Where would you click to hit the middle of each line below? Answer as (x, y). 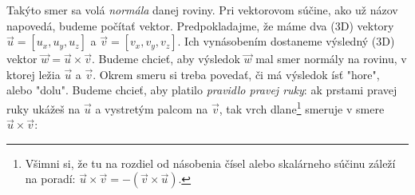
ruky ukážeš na (43, 108)
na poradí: (50, 179)
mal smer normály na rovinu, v (331, 59)
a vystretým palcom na (152, 108)
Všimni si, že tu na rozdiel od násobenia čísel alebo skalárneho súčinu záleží (210, 163)
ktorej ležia (34, 74)
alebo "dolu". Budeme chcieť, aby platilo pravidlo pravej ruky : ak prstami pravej (202, 90)
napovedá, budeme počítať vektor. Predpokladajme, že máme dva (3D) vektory (200, 25)
